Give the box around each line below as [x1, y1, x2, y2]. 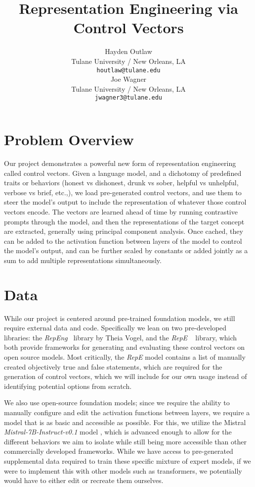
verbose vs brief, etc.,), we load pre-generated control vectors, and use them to [4, 187, 242, 197]
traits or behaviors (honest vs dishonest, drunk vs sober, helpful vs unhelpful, [4, 177, 239, 188]
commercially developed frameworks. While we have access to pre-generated [4, 446, 233, 456]
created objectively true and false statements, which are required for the [4, 361, 222, 372]
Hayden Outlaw [105, 46, 152, 56]
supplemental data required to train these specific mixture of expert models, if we [4, 455, 251, 466]
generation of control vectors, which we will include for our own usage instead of [4, 371, 247, 381]
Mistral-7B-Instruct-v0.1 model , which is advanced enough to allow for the [4, 427, 232, 437]
